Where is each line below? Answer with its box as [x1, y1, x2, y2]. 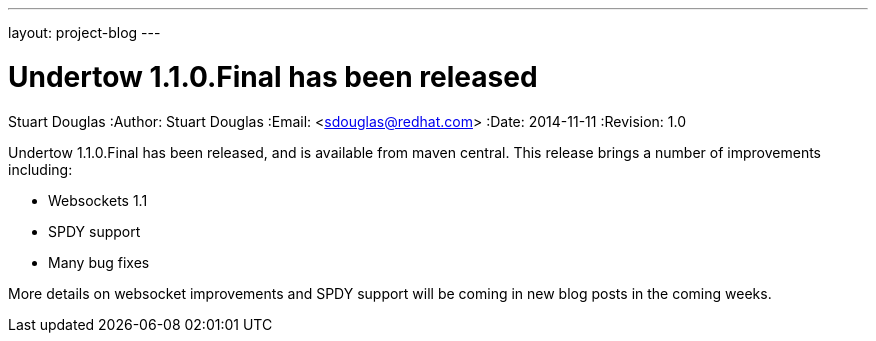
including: [8, 160, 73, 178]
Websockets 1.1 [48, 191, 148, 209]
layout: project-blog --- [8, 24, 161, 41]
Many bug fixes [48, 253, 150, 271]
